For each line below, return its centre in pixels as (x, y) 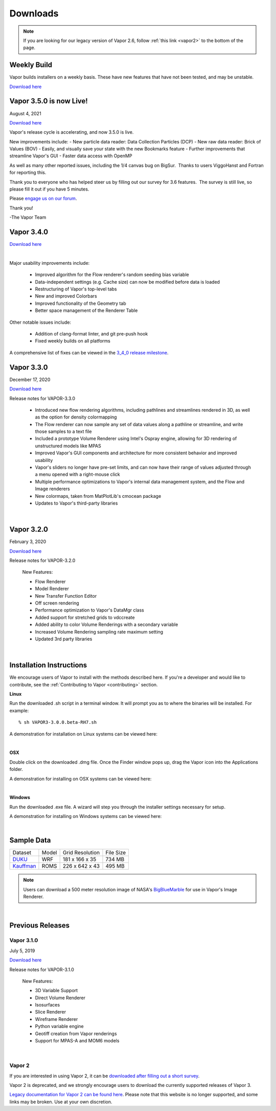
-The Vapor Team (28, 217)
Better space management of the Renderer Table (86, 310)
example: (19, 710)
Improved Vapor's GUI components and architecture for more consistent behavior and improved (136, 453)
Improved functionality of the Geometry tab (80, 303)
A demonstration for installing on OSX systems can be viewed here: (80, 779)
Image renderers (52, 489)
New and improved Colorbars (66, 296)
